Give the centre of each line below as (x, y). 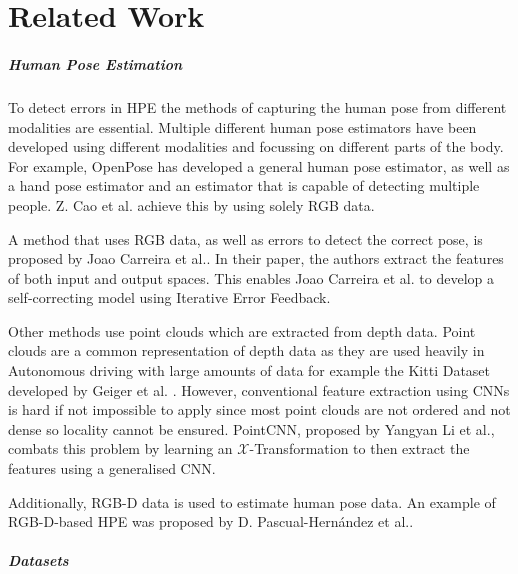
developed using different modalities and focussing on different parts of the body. (256, 146)
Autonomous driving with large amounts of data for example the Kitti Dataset (249, 370)
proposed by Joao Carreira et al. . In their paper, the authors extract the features (256, 258)
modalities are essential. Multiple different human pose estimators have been (242, 126)
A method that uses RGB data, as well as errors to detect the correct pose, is (245, 238)
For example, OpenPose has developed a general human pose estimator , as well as (259, 165)
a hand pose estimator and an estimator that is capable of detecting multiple (244, 185)
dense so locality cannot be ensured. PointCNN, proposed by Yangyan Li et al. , (251, 428)
